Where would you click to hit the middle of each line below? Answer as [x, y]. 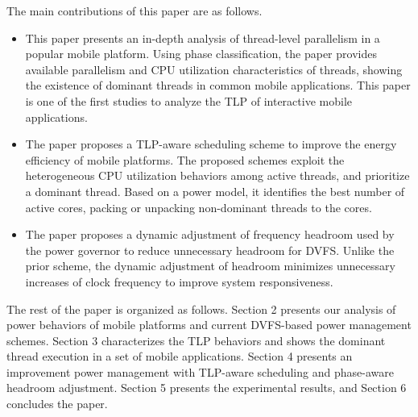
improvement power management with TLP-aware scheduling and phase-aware [200, 371]
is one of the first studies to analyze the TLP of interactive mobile [188, 100]
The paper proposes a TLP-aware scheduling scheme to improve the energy [211, 144]
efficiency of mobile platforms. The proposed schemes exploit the [185, 159]
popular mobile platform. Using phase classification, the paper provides [201, 54]
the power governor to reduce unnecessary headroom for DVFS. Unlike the [210, 250]
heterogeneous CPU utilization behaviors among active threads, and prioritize [217, 175]
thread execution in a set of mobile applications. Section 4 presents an [180, 356]
